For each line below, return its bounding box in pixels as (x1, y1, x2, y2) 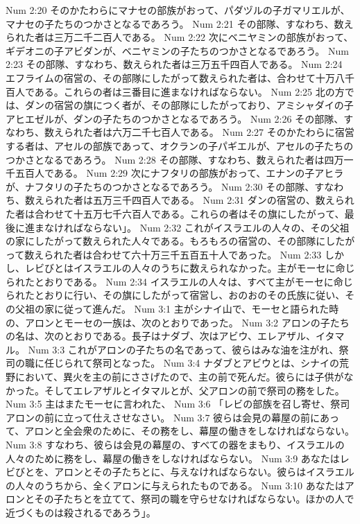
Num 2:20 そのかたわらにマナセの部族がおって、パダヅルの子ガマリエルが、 (6, 3, 350, 17)
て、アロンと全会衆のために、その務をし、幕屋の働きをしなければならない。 (6, 423, 354, 438)
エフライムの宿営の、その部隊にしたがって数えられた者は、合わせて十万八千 (6, 70, 355, 85)
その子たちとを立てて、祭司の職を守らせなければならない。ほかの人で (34, 491, 354, 506)
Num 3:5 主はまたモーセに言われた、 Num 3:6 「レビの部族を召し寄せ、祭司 (6, 396, 350, 411)
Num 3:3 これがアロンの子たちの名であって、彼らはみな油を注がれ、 (28, 342, 339, 356)
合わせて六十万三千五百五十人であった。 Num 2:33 (92, 247, 322, 261)
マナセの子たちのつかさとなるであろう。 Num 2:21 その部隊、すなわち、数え (6, 16, 354, 30)
